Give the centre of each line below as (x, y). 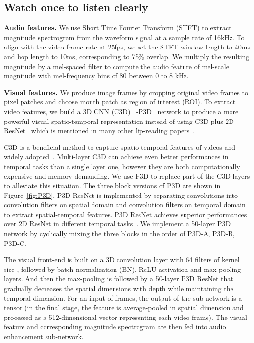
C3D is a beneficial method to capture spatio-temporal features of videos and (120, 147)
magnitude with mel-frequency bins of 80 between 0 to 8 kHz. (96, 76)
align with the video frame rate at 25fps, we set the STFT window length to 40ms (127, 47)
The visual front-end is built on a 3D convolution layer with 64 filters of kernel (122, 259)
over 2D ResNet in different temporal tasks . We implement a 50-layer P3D (117, 224)
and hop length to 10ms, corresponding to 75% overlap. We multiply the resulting (127, 56)
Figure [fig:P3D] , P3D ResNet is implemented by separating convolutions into (121, 195)
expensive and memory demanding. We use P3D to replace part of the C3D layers (127, 176)
